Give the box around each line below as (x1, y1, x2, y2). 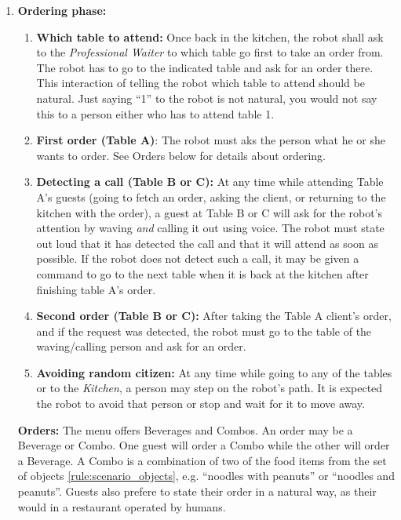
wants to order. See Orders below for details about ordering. (36, 147, 326, 163)
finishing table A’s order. (36, 281, 156, 297)
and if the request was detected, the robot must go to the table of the (36, 322, 372, 339)
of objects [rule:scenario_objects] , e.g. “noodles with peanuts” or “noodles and (17, 467, 395, 484)
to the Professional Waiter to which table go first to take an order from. (36, 44, 384, 60)
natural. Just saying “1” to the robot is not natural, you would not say (36, 89, 377, 106)
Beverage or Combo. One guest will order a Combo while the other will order (17, 437, 390, 453)
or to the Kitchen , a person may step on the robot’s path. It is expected (36, 380, 383, 396)
